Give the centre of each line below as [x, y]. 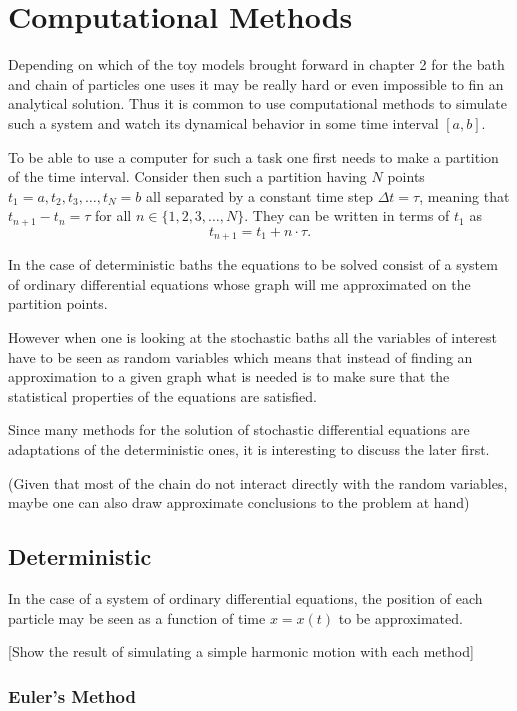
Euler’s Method [72, 695]
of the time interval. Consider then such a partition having [187, 176]
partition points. [58, 303]
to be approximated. [400, 617]
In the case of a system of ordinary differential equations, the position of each [245, 597]
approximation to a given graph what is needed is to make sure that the [229, 376]
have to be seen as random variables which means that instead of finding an [240, 356]
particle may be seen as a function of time [137, 617]
